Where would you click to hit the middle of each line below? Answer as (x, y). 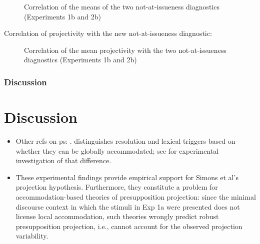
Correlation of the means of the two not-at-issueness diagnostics (122, 6)
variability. (32, 236)
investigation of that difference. (63, 160)
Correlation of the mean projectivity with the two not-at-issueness (125, 50)
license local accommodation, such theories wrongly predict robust (117, 216)
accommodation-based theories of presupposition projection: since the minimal (136, 196)
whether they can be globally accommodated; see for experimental (117, 150)
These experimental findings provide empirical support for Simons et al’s (127, 177)
